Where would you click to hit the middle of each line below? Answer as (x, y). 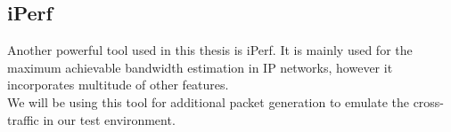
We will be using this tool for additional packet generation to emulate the (208, 101)
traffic (23, 119)
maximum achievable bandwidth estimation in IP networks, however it (200, 67)
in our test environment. (109, 119)
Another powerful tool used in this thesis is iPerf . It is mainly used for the (210, 50)
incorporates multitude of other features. (118, 85)
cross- (429, 101)
